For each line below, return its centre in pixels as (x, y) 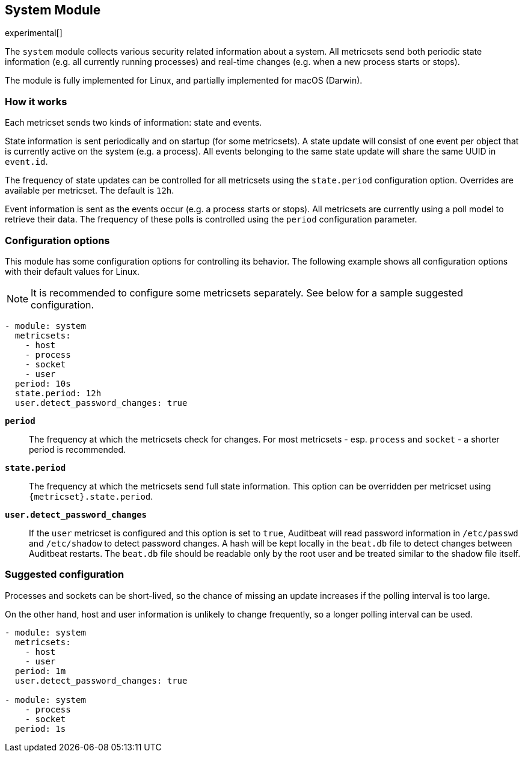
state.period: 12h (58, 393)
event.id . (26, 162)
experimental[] (34, 33)
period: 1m (40, 671)
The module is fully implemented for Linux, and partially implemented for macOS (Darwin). (184, 81)
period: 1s (40, 728)
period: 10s (43, 383)
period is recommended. (78, 449)
